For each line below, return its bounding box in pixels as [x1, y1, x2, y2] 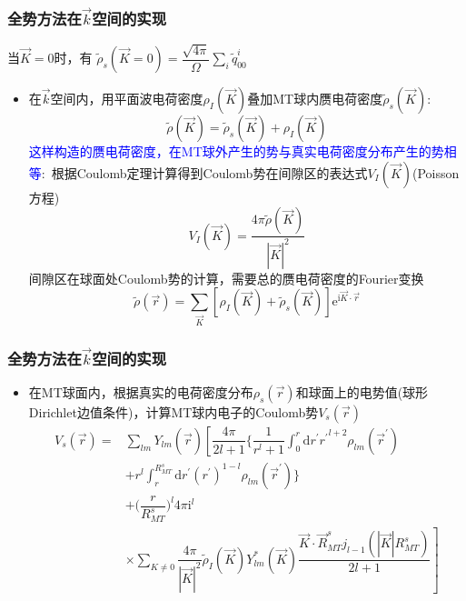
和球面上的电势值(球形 [295, 382, 429, 401]
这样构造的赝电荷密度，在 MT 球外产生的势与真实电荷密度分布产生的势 [28, 142, 444, 161]
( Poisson [412, 163, 460, 182]
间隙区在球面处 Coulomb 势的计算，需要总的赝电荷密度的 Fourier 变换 [28, 268, 424, 287]
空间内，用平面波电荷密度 [50, 89, 203, 108]
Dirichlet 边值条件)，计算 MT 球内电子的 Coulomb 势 [28, 402, 319, 421]
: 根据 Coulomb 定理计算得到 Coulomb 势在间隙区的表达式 [41, 163, 368, 182]
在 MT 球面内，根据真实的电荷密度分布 [28, 382, 253, 401]
